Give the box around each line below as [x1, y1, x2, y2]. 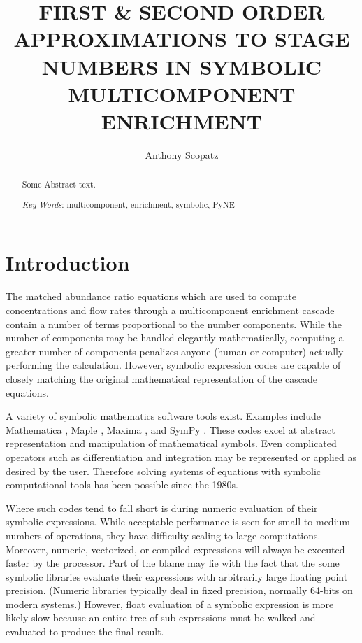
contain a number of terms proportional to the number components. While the [6, 316, 342, 331]
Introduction [6, 248, 130, 277]
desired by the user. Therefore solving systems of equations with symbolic [6, 463, 321, 478]
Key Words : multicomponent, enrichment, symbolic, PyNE [22, 198, 235, 210]
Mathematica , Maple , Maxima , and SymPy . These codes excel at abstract [6, 422, 335, 437]
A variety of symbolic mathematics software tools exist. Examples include [6, 409, 321, 423]
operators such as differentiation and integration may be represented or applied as [6, 449, 356, 464]
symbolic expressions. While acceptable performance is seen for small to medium [6, 514, 350, 529]
